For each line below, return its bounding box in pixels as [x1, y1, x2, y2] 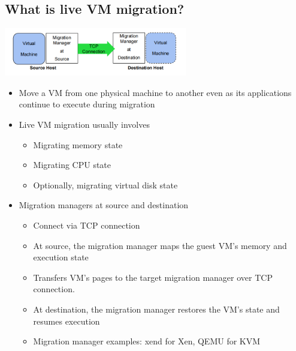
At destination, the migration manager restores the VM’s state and [33, 303, 280, 315]
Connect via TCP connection [33, 219, 140, 232]
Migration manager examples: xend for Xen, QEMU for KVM [33, 335, 261, 347]
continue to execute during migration [19, 98, 155, 110]
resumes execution [33, 314, 100, 327]
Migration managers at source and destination [19, 199, 189, 211]
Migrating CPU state [33, 158, 111, 171]
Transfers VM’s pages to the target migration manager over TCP [33, 271, 273, 283]
